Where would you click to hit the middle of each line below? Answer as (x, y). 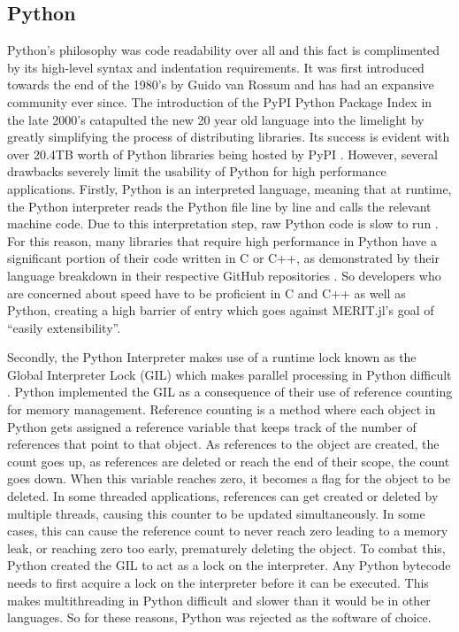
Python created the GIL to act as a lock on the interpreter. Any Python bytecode (229, 565)
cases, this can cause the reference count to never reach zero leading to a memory (228, 531)
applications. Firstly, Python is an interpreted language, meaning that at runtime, (229, 188)
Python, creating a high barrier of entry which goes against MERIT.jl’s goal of (221, 310)
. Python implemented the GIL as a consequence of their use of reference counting (230, 392)
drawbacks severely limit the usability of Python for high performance (197, 171)
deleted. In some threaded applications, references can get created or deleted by (223, 496)
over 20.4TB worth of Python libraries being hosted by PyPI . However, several (222, 154)
